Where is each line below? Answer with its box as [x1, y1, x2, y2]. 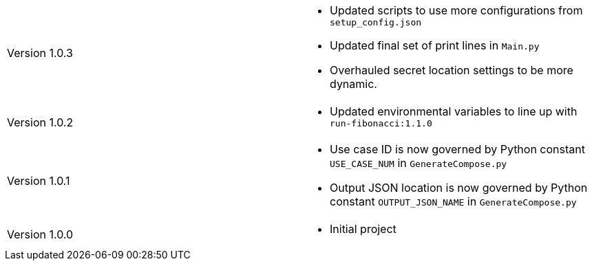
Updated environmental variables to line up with [330, 104, 578, 118]
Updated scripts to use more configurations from [330, 3, 583, 17]
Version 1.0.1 [7, 174, 70, 188]
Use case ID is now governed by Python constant [330, 142, 585, 156]
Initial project [330, 222, 397, 236]
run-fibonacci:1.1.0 [330, 118, 432, 129]
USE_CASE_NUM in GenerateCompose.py [330, 156, 507, 170]
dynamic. [330, 77, 377, 91]
